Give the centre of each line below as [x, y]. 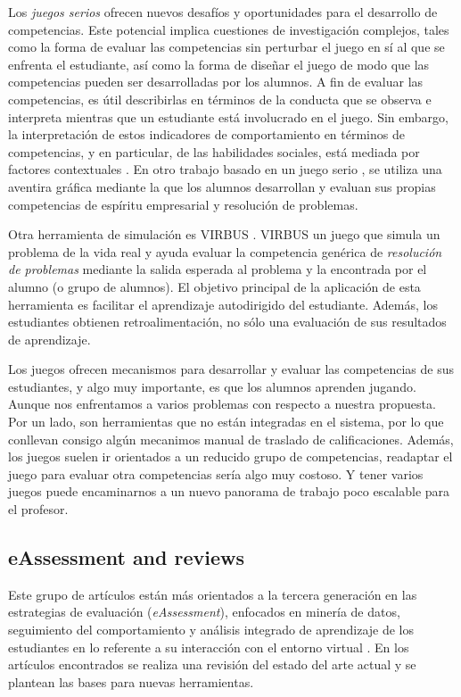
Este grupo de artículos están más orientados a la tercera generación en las [213, 594]
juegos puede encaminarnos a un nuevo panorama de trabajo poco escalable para [229, 491]
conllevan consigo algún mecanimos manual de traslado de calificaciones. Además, [231, 439]
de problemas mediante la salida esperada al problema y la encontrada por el [218, 269]
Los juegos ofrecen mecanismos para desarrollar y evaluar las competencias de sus [231, 369]
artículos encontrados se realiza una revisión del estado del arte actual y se [212, 664]
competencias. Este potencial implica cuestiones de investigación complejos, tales [229, 29]
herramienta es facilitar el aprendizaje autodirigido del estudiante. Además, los [223, 304]
